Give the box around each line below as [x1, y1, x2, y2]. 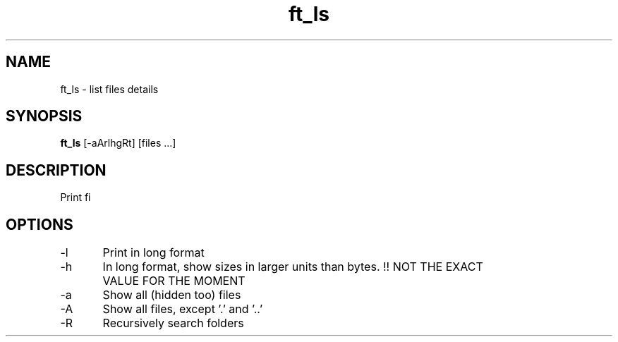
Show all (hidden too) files [102, 288, 241, 303]
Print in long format [102, 245, 205, 260]
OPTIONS [6, 215, 73, 233]
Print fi [60, 191, 91, 204]
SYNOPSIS [6, 107, 83, 126]
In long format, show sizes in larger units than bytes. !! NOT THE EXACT [102, 259, 483, 274]
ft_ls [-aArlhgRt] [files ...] [60, 137, 176, 149]
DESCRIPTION [6, 161, 107, 179]
